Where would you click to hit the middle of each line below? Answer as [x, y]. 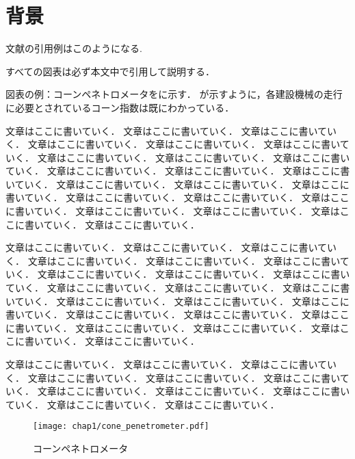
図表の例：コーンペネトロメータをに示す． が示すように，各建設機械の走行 [174, 94]
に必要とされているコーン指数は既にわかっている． [120, 107]
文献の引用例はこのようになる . [74, 48]
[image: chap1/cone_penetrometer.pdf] [121, 427]
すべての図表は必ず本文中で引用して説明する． [110, 71]
